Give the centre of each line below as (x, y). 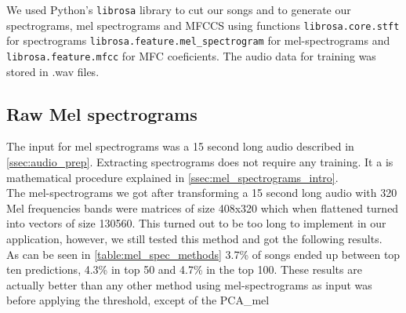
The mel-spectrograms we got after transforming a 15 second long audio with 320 (202, 193)
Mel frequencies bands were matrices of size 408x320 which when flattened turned (203, 207)
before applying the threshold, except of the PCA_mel (138, 300)
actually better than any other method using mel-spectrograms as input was (189, 284)
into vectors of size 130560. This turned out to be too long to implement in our (196, 223)
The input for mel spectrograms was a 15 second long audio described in (180, 146)
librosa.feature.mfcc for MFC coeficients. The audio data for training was (191, 55)
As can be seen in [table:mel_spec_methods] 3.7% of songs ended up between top (203, 254)
